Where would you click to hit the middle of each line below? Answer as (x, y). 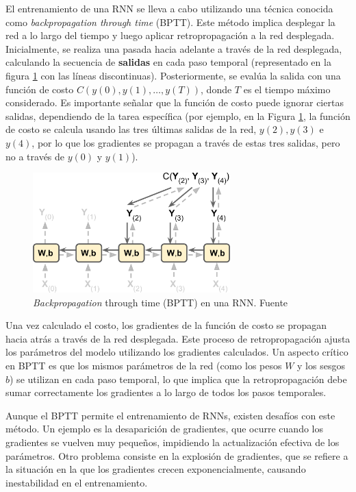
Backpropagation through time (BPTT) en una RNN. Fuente (161, 302)
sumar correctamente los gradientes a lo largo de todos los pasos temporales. (166, 392)
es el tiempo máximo (287, 89)
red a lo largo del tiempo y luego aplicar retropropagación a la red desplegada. (170, 35)
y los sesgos (321, 365)
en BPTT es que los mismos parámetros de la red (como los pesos (144, 365)
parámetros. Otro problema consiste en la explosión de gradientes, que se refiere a (177, 455)
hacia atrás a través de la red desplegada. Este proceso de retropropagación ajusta (178, 338)
